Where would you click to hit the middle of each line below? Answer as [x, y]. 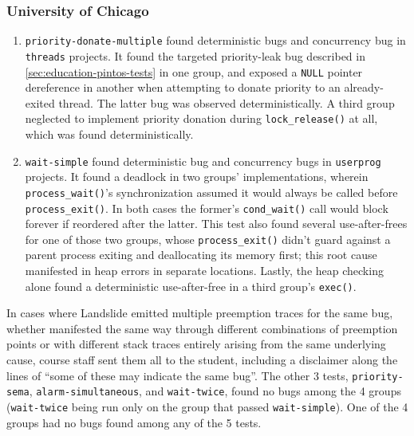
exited [40, 102]
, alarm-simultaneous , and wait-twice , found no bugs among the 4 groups [215, 391]
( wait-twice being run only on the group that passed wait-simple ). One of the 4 [207, 406]
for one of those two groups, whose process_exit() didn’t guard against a [208, 239]
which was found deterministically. [109, 134]
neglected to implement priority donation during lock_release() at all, [201, 118]
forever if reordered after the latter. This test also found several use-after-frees [216, 224]
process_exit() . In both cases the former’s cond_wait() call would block [207, 208]
